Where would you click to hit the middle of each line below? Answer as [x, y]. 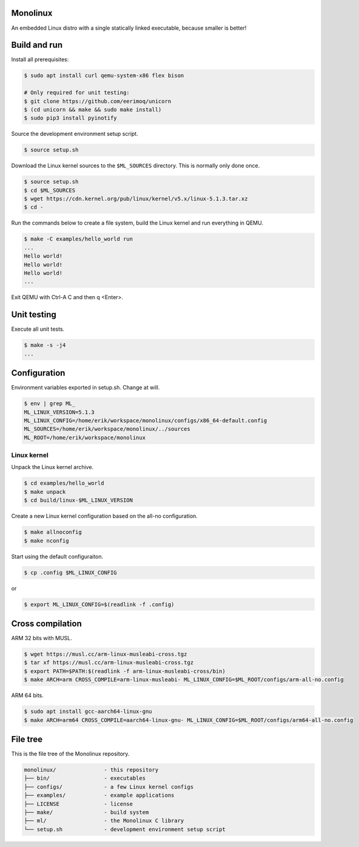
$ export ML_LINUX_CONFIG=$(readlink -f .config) [99, 604]
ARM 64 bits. [27, 695]
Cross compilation [46, 623]
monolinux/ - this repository [91, 770]
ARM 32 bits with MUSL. [42, 638]
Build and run [37, 45]
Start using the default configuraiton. [57, 556]
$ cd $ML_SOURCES [50, 190]
